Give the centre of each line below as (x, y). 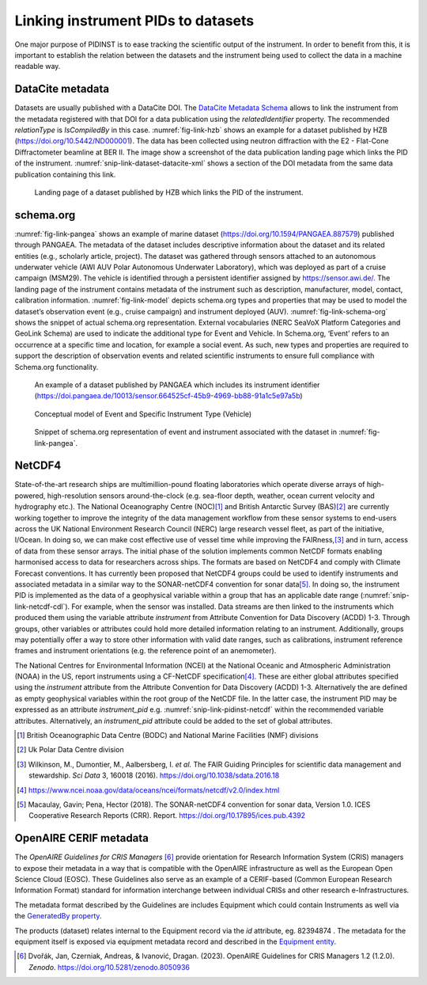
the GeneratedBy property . (58, 916)
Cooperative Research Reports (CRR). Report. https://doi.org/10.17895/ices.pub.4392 (167, 816)
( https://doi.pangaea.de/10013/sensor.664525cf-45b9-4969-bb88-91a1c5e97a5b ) (169, 396)
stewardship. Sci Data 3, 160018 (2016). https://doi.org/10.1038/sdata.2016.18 (154, 775)
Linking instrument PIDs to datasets (134, 21)
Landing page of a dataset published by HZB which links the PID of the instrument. (169, 192)
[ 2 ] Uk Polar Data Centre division (70, 750)
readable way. (38, 67)
